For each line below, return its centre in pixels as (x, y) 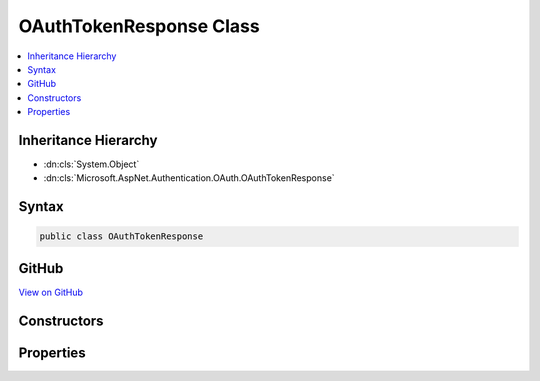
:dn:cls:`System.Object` (91, 164)
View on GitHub (51, 292)
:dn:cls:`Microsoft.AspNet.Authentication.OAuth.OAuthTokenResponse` (189, 178)
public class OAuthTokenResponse (121, 236)
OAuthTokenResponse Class (139, 26)
